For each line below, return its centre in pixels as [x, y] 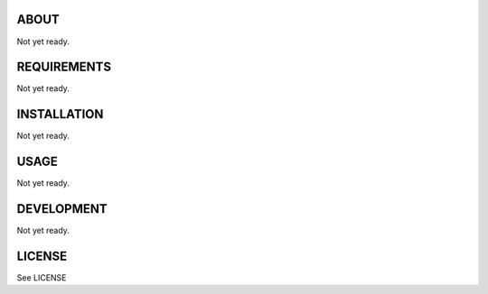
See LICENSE [42, 278]
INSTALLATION [60, 114]
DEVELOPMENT [62, 209]
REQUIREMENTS [64, 67]
